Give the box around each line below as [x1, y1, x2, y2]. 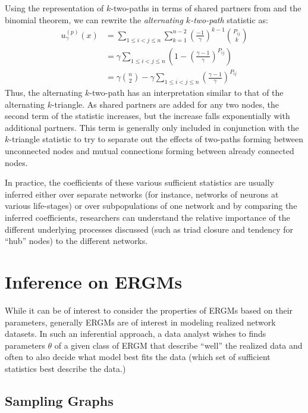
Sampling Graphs [5, 391, 114, 409]
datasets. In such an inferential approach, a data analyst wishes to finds [5, 327, 266, 340]
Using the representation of [5, 2, 104, 14]
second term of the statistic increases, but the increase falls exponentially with [5, 109, 290, 122]
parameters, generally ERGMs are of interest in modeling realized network [5, 315, 276, 328]
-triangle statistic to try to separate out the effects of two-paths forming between [9, 133, 304, 145]
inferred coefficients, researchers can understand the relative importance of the [5, 211, 290, 224]
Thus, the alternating [5, 86, 83, 99]
